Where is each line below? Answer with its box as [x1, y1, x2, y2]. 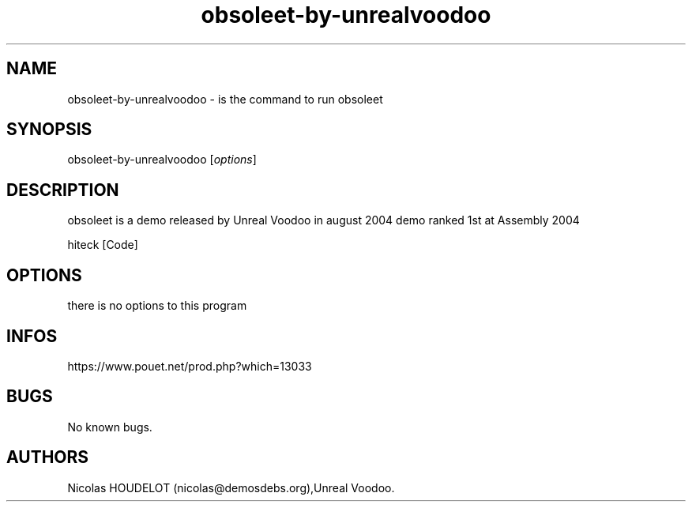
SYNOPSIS [6, 119, 92, 140]
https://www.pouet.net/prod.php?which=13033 [67, 359, 312, 373]
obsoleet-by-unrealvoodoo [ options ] [67, 152, 257, 167]
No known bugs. [67, 420, 152, 434]
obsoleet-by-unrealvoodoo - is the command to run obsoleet [67, 92, 383, 106]
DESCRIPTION [6, 179, 119, 200]
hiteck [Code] [67, 238, 138, 252]
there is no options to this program [67, 299, 247, 313]
